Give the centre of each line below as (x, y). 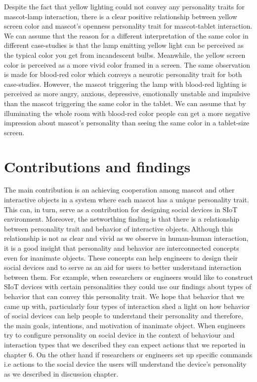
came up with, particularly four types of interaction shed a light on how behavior (127, 306)
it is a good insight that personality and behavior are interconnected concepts (122, 248)
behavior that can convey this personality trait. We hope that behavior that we (124, 296)
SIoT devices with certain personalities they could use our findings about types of (128, 286)
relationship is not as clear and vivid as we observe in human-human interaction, (126, 238)
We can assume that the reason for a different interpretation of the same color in (126, 35)
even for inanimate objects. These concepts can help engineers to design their (121, 257)
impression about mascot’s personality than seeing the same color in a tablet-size (127, 123)
